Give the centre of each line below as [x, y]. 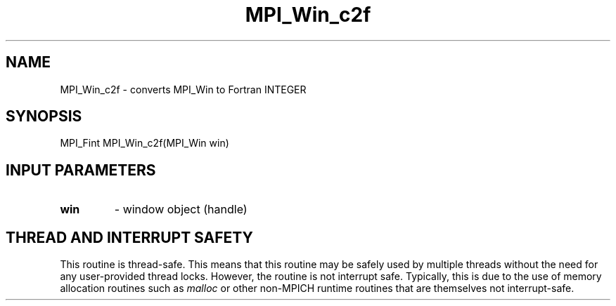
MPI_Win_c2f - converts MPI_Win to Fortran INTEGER [183, 89]
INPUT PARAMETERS [81, 170]
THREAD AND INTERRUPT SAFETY [129, 237]
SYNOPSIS [44, 117]
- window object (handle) [181, 209]
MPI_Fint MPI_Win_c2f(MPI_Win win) [145, 143]
